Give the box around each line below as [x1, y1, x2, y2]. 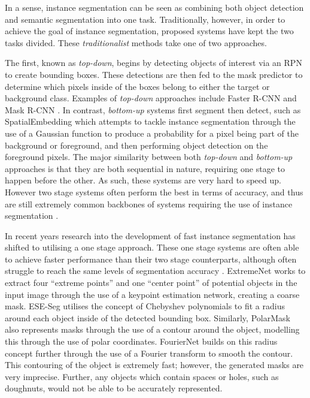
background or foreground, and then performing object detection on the [5, 138, 268, 151]
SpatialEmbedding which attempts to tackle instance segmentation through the [5, 115, 296, 128]
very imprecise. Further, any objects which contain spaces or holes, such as [5, 370, 279, 382]
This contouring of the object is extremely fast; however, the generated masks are [5, 358, 304, 371]
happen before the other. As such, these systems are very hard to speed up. [5, 174, 281, 186]
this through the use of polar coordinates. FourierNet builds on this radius [5, 335, 278, 348]
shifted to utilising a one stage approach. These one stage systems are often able [5, 241, 299, 254]
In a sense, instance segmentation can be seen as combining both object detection [5, 1, 304, 13]
